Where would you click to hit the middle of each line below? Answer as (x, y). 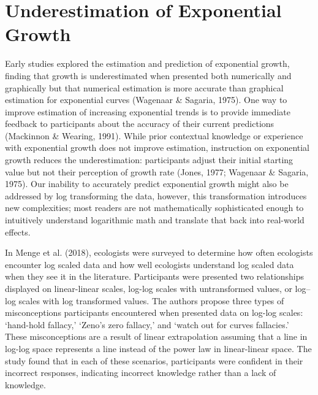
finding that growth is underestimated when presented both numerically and (148, 75)
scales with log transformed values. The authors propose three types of (151, 300)
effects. (18, 232)
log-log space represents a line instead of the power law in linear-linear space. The (158, 348)
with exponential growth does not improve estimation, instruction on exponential (157, 148)
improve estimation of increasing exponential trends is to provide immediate (148, 111)
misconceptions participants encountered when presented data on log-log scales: (154, 313)
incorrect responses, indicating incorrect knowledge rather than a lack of (141, 373)
